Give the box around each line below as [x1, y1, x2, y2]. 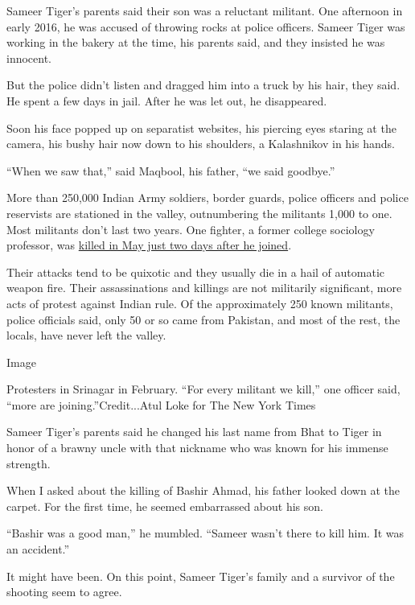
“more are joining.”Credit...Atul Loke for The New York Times [6, 396, 316, 413]
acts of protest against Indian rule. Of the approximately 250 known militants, [6, 294, 393, 311]
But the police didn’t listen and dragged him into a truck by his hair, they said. [6, 76, 401, 93]
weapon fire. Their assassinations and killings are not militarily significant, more [6, 279, 402, 296]
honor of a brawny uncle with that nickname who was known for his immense [6, 439, 388, 456]
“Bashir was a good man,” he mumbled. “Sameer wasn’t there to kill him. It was [6, 525, 405, 541]
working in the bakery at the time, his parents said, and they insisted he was [6, 34, 385, 51]
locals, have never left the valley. [6, 327, 166, 344]
